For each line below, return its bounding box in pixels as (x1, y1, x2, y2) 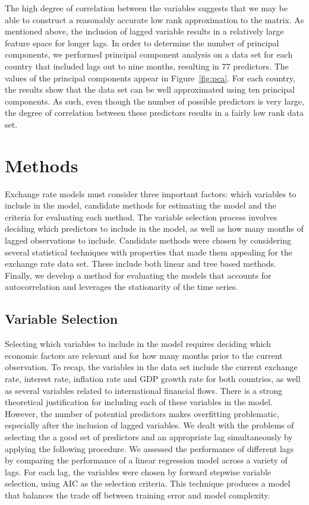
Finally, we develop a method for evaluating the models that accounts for (5, 269, 272, 281)
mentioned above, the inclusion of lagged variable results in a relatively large (5, 25, 284, 37)
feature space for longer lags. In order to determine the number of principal (5, 36, 279, 49)
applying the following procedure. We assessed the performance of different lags (5, 442, 294, 454)
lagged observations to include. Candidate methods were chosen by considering (5, 234, 291, 247)
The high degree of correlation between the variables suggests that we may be (5, 2, 288, 14)
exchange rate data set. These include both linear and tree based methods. (5, 257, 276, 270)
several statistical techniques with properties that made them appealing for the (5, 245, 292, 258)
